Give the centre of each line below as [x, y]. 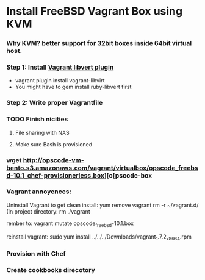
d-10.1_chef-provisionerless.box [56, 175]
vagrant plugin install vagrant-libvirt [60, 81]
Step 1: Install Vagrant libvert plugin [60, 67]
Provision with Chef [36, 254]
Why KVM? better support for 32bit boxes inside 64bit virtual [99, 43]
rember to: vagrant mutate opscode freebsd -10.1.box [70, 224]
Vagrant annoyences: [39, 192]
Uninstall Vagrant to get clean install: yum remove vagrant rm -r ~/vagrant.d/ [103, 205]
